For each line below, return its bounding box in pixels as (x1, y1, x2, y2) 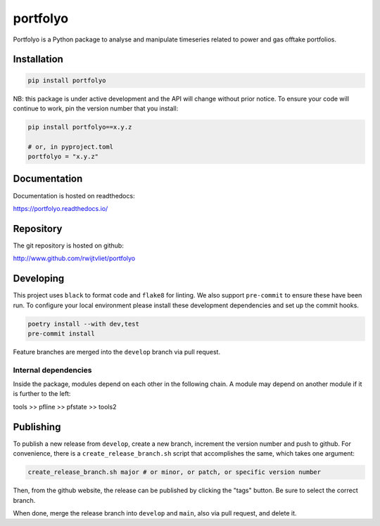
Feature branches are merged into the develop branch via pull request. (13, 347, 221, 356)
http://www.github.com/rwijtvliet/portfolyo (13, 254, 136, 263)
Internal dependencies (13, 365, 92, 375)
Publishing (13, 421, 61, 432)
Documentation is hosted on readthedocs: (13, 191, 135, 200)
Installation (13, 53, 63, 65)
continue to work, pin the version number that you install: (13, 104, 179, 113)
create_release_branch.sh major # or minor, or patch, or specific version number (27, 468, 322, 476)
